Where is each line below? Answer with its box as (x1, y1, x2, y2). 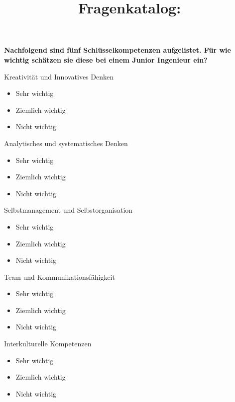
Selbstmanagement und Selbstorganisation (4, 205, 133, 215)
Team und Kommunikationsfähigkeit (4, 271, 115, 282)
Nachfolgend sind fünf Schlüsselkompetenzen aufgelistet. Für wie (4, 45, 231, 55)
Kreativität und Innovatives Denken (4, 71, 114, 81)
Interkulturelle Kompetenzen (4, 338, 92, 349)
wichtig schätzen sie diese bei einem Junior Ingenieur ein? (4, 54, 208, 65)
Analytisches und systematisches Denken (4, 138, 128, 148)
